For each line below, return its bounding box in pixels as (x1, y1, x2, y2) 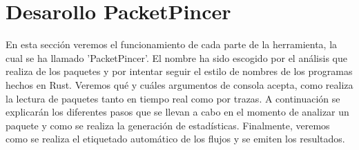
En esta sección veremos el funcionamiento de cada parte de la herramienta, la (6, 37, 338, 52)
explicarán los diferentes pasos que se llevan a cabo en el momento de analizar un (6, 105, 349, 119)
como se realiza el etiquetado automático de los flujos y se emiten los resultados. (6, 131, 345, 146)
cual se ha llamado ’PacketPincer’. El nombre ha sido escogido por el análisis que (6, 50, 347, 65)
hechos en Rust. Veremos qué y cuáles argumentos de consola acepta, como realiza (6, 77, 353, 92)
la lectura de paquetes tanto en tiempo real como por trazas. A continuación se (6, 91, 340, 105)
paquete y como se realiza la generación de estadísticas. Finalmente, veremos (6, 118, 330, 132)
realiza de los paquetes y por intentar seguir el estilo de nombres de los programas (6, 64, 353, 78)
